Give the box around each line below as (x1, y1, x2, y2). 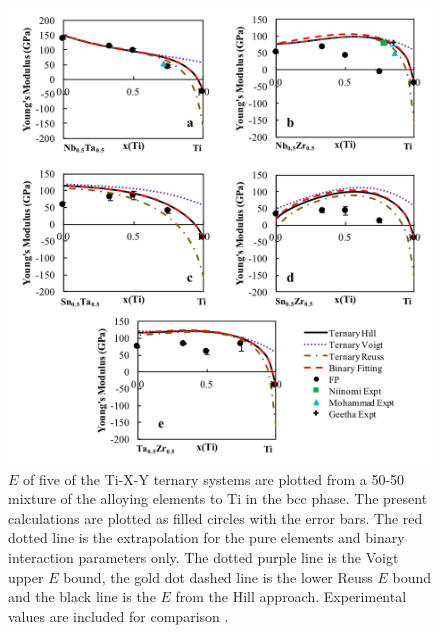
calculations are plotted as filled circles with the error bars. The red (8, 507, 423, 528)
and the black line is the (8, 586, 156, 607)
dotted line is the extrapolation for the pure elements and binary (8, 527, 405, 548)
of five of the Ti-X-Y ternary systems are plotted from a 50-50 (23, 468, 405, 489)
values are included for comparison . (8, 605, 229, 626)
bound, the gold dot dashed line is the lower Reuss (63, 566, 373, 587)
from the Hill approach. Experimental (175, 586, 407, 607)
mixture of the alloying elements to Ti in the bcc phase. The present (8, 488, 428, 509)
